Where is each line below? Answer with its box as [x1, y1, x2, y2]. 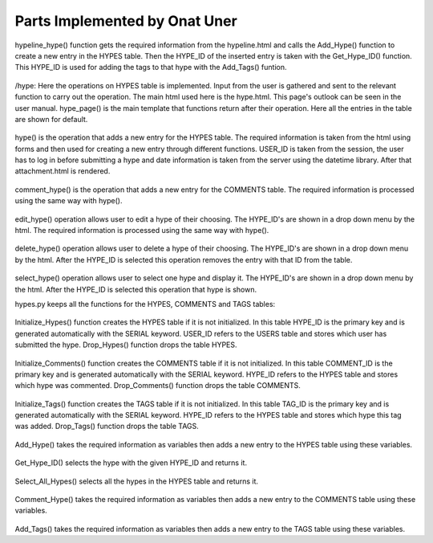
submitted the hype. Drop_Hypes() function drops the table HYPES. [14, 340, 237, 349]
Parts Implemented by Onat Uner [14, 12, 238, 30]
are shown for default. [14, 114, 88, 124]
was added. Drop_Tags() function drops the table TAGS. [14, 422, 200, 431]
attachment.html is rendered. [14, 166, 111, 176]
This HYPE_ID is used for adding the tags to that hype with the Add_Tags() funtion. [14, 63, 287, 72]
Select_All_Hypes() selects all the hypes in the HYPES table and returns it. [14, 476, 259, 486]
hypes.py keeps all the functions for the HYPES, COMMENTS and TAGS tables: [14, 299, 276, 308]
